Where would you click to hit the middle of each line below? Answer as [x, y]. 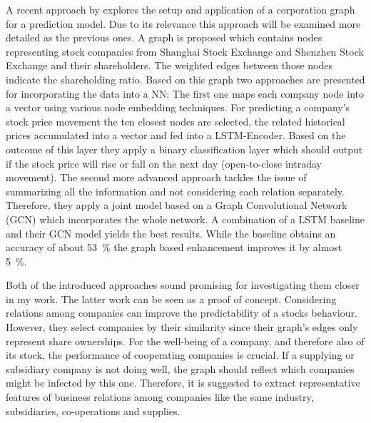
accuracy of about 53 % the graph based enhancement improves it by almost [174, 247]
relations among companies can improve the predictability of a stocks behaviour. [182, 313]
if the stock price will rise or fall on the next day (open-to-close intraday [164, 163]
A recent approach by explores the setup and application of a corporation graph [181, 9]
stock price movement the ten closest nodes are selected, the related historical [176, 121]
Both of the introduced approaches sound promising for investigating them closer [183, 285]
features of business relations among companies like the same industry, [160, 397]
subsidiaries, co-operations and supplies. [93, 411]
